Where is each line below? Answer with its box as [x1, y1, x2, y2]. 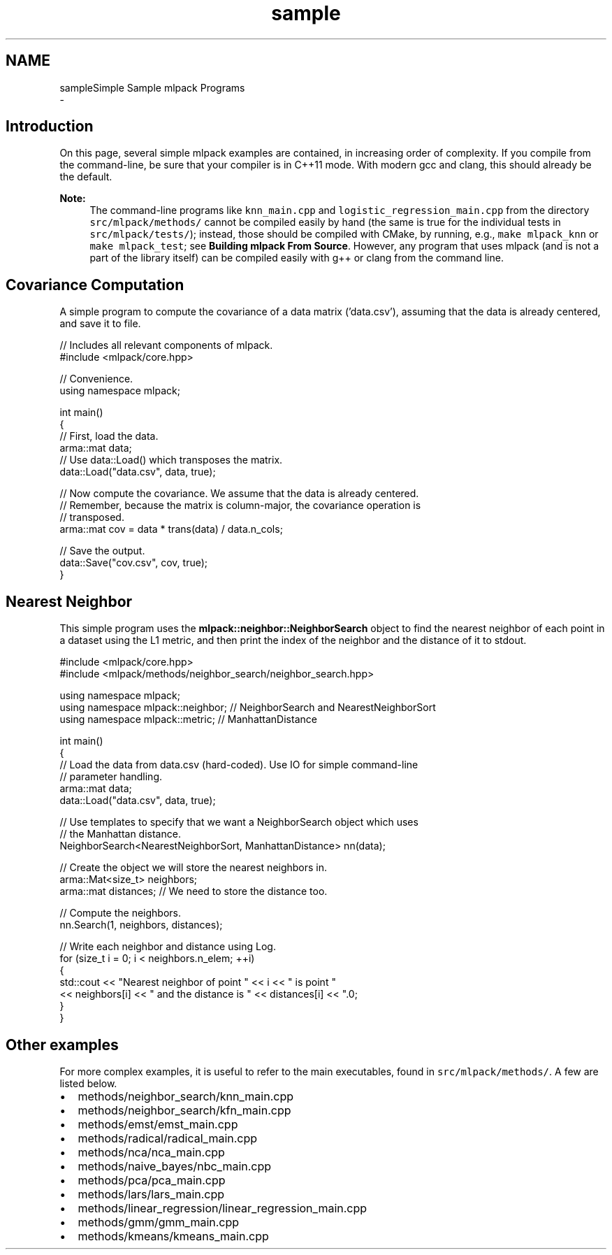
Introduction [6, 117, 94, 136]
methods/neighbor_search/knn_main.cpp [78, 1089, 293, 1103]
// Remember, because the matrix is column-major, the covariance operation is [59, 499, 421, 512]
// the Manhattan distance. [59, 828, 181, 840]
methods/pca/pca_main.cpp [78, 1172, 226, 1187]
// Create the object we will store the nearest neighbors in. [59, 861, 328, 874]
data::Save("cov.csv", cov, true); [59, 557, 208, 569]
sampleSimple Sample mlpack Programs [59, 81, 245, 94]
